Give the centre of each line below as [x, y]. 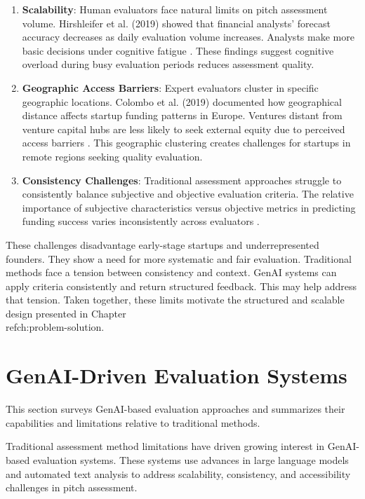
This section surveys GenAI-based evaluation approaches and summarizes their [175, 409]
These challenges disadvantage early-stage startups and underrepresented [162, 244]
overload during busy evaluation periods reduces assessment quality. [168, 64]
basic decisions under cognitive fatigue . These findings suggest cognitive [178, 50]
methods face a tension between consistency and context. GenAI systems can [171, 272]
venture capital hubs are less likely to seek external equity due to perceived [184, 129]
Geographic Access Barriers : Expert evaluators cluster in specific [170, 87]
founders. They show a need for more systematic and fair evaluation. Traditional [179, 258]
